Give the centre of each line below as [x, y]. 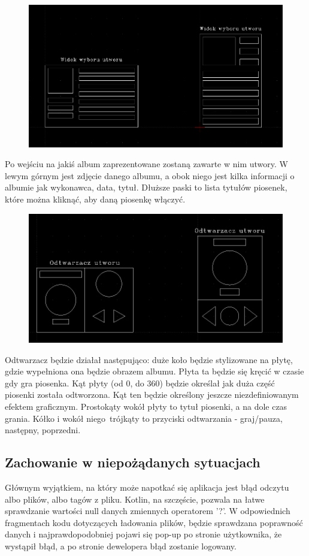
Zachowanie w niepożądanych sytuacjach [133, 462]
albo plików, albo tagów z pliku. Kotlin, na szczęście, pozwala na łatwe [135, 499]
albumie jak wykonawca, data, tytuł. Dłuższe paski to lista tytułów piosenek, [146, 187]
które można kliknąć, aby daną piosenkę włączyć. [95, 199]
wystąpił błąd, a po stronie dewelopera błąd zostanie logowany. [121, 546]
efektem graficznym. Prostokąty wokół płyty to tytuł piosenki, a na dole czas [146, 407]
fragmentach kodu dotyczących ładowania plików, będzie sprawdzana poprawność [154, 522]
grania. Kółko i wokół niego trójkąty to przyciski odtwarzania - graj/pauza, [144, 418]
